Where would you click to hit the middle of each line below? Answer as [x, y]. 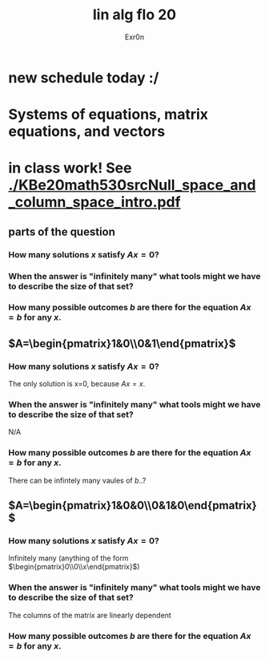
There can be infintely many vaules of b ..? [77, 480]
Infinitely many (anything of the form [68, 558]
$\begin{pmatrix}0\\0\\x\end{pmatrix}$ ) [74, 567]
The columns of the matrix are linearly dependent [90, 615]
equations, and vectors [87, 132]
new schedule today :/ [84, 77]
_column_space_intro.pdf [95, 202]
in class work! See [70, 168]
